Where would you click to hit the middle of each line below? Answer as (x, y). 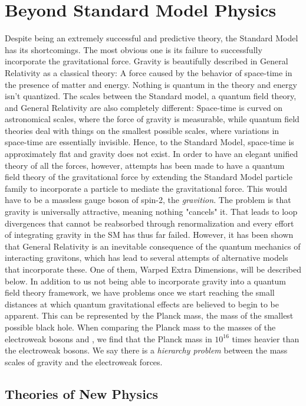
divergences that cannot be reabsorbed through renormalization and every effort (149, 223)
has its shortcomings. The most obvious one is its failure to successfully (134, 49)
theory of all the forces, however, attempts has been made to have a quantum (145, 165)
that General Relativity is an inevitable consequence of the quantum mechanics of (153, 246)
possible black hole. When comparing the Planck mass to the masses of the (140, 327)
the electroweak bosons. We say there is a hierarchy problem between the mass (146, 350)
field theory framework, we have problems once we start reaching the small (140, 292)
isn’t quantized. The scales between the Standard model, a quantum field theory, (151, 96)
